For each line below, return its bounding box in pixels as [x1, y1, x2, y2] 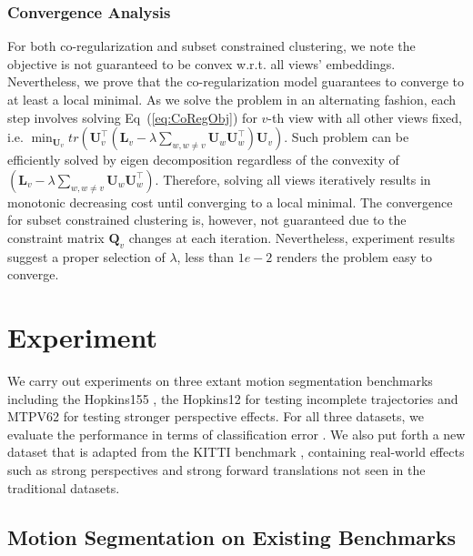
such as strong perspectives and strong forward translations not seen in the [7, 460, 426, 480]
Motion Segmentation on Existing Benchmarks [7, 522, 457, 551]
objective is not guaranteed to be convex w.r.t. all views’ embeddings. [7, 54, 396, 73]
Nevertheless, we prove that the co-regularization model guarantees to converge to [7, 72, 465, 91]
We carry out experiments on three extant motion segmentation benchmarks [7, 371, 433, 390]
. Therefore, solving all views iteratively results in [155, 169, 431, 188]
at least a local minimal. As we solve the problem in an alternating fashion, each [7, 90, 457, 108]
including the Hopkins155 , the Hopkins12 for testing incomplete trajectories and [7, 389, 458, 408]
